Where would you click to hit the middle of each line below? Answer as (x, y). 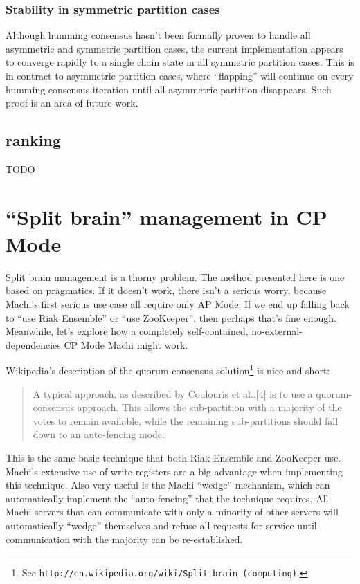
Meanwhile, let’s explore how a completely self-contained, (127, 331)
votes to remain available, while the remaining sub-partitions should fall (186, 420)
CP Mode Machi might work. (126, 344)
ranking (34, 140)
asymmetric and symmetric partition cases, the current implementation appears (174, 48)
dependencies (33, 344)
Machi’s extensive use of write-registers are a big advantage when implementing (174, 471)
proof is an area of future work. (72, 103)
